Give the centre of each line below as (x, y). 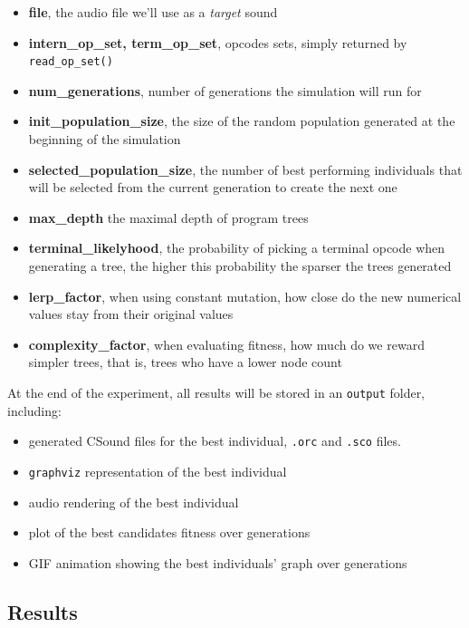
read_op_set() (71, 62)
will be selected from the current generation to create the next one (213, 187)
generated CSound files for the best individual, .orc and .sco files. (215, 441)
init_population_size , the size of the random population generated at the (242, 121)
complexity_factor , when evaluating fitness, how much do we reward (226, 344)
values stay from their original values (131, 314)
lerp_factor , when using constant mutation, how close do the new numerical (245, 296)
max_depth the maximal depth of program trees (168, 217)
